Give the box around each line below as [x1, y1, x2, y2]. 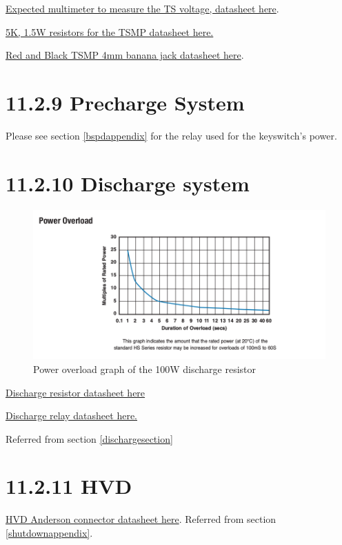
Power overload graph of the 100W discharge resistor [33, 361, 256, 376]
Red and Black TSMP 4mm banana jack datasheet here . [6, 48, 244, 62]
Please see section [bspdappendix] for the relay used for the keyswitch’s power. [6, 128, 337, 142]
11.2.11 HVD [6, 472, 132, 500]
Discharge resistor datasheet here [6, 385, 145, 399]
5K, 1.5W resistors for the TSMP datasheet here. [6, 24, 214, 39]
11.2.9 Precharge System [6, 88, 245, 116]
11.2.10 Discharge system [6, 169, 250, 197]
